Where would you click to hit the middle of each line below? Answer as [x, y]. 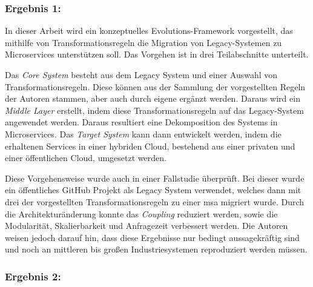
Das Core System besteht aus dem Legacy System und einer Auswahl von [141, 74]
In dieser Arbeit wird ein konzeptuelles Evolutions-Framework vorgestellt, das [149, 31]
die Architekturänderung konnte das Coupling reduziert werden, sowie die [141, 213]
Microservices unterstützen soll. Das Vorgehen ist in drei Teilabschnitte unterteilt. [157, 54]
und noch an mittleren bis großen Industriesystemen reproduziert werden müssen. [156, 249]
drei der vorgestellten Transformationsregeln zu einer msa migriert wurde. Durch [155, 201]
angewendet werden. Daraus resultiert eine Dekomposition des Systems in [141, 122]
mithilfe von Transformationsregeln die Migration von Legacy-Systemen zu [143, 42]
